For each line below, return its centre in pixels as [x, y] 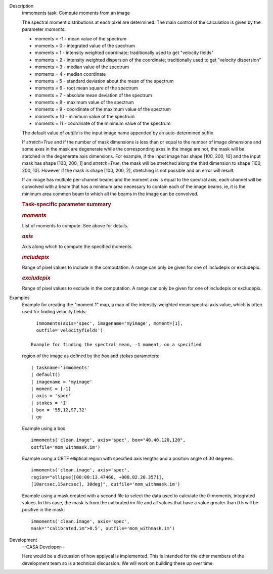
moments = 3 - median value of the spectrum [82, 67]
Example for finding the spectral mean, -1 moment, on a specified [116, 344]
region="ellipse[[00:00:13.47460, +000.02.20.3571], [98, 477]
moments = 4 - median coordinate [70, 74]
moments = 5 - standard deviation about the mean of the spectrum [104, 81]
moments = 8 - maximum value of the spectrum [84, 102]
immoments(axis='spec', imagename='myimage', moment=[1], [109, 323]
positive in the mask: [43, 510]
